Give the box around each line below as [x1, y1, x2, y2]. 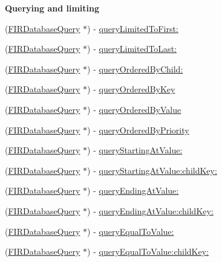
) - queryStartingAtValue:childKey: [87, 164, 217, 176]
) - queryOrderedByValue [87, 103, 181, 115]
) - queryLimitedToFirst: [87, 22, 178, 34]
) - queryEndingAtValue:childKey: [87, 204, 214, 217]
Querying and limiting [5, 2, 99, 14]
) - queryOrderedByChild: [87, 62, 183, 75]
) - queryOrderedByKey [87, 83, 175, 95]
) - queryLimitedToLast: [87, 42, 177, 55]
